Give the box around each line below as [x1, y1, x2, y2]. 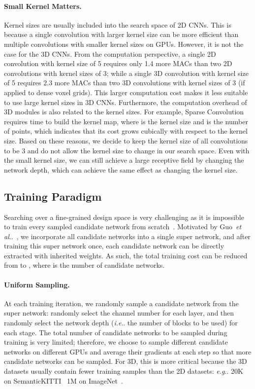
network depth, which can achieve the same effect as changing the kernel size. [4, 164, 238, 175]
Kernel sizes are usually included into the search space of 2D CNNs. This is [4, 19, 231, 30]
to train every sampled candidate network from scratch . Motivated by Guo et [4, 221, 242, 232]
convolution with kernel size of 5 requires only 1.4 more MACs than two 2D [4, 58, 232, 69]
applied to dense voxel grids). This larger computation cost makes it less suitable [4, 87, 248, 97]
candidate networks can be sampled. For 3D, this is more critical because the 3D [4, 356, 247, 366]
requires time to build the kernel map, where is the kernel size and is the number [4, 116, 248, 126]
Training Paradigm [4, 188, 102, 204]
